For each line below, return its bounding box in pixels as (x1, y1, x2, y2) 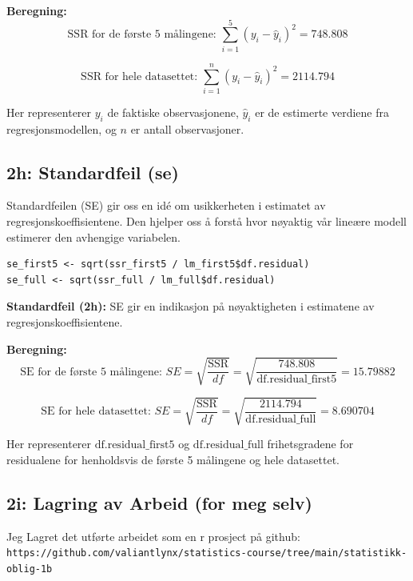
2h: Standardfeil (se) (6, 159, 179, 184)
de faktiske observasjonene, (107, 103, 239, 120)
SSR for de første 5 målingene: (67, 29, 216, 41)
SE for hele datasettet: (41, 406, 151, 418)
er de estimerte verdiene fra (255, 103, 389, 120)
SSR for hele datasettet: (81, 70, 198, 82)
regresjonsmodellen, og (6, 120, 117, 137)
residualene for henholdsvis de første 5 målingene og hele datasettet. (6, 451, 340, 467)
